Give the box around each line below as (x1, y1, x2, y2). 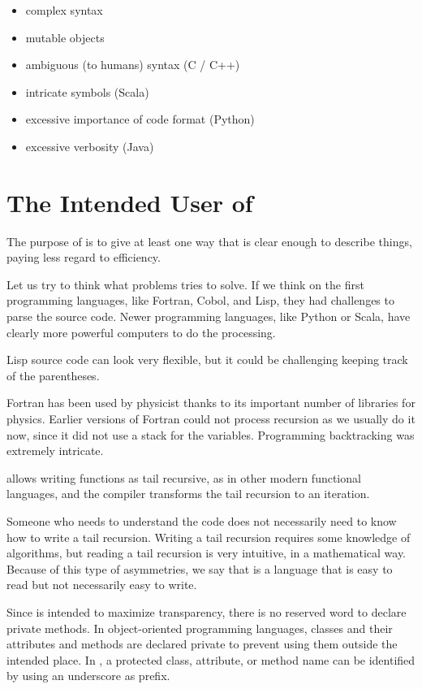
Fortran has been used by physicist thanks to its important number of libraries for (6, 394, 416, 411)
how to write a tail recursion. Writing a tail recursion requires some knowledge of (6, 528, 411, 545)
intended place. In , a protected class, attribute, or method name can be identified (6, 651, 416, 668)
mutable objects (25, 28, 105, 45)
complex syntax (25, 2, 103, 18)
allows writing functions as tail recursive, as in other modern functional (6, 469, 361, 486)
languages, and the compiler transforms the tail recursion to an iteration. (6, 485, 370, 502)
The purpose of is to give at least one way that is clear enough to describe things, (6, 232, 412, 249)
